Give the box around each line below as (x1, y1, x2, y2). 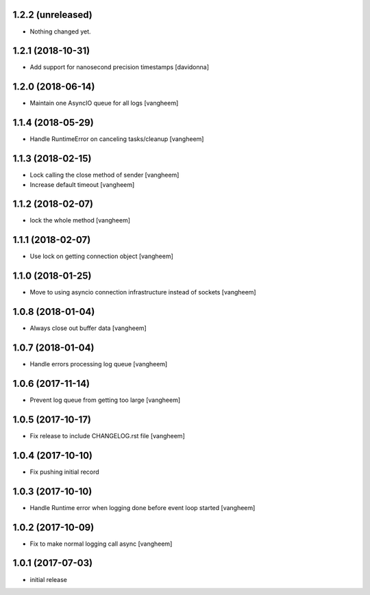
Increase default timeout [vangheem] (29, 180, 135, 188)
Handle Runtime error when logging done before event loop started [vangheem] (29, 503, 256, 511)
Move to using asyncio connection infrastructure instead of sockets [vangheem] (29, 288, 256, 296)
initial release (29, 575, 68, 583)
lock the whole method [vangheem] (29, 216, 130, 225)
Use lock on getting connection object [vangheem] (29, 252, 174, 260)
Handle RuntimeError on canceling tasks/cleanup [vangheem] (29, 135, 204, 143)
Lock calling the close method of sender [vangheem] (29, 171, 180, 179)
